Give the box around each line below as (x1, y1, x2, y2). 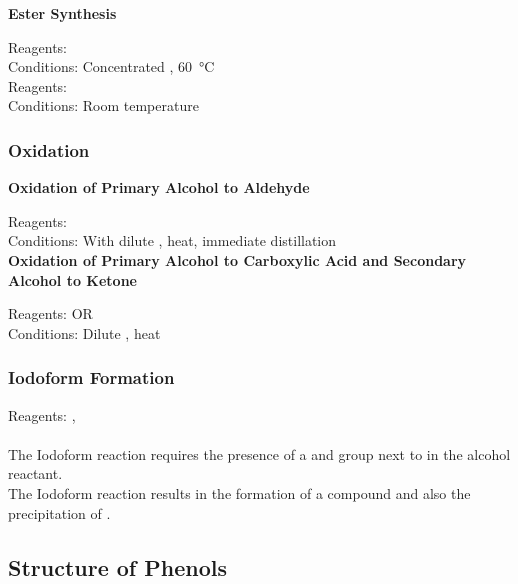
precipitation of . (8, 502, 111, 523)
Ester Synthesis (8, 3, 117, 23)
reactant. (8, 463, 63, 484)
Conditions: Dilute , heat (8, 322, 161, 343)
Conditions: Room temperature (8, 95, 199, 116)
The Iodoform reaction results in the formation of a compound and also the (8, 482, 471, 503)
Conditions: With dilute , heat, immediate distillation (8, 230, 337, 251)
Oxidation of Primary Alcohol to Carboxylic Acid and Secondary (8, 249, 467, 270)
